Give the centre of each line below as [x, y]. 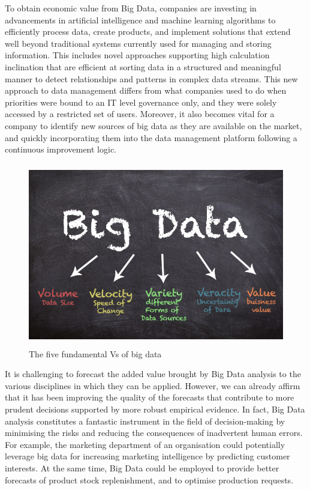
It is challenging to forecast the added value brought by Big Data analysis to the [153, 374]
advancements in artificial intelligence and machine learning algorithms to [140, 20]
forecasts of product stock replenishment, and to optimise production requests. [149, 479]
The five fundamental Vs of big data [95, 353]
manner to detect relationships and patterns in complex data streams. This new [151, 78]
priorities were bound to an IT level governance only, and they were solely [141, 102]
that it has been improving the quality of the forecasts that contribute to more [150, 397]
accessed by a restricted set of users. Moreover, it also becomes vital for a [140, 114]
